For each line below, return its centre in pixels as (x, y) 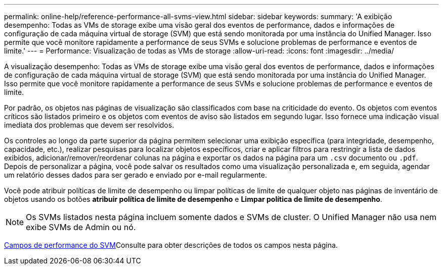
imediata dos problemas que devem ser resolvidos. (89, 125)
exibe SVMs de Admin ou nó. (81, 227)
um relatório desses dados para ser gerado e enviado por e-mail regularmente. (136, 175)
